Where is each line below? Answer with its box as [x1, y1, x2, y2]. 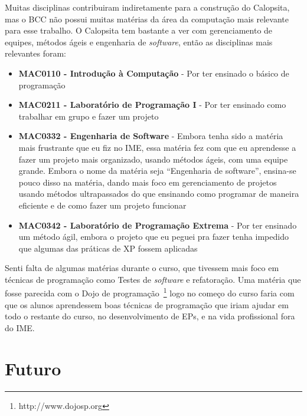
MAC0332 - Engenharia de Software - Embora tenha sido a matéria [18, 130, 283, 142]
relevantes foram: [5, 47, 66, 60]
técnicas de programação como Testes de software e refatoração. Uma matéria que [5, 273, 301, 285]
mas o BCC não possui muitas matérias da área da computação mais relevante [5, 12, 289, 25]
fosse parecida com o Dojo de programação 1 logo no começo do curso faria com [5, 285, 295, 299]
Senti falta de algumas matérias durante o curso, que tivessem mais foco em [5, 262, 279, 274]
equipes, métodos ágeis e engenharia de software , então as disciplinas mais [5, 35, 273, 48]
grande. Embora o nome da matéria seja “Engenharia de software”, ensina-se [18, 164, 296, 177]
